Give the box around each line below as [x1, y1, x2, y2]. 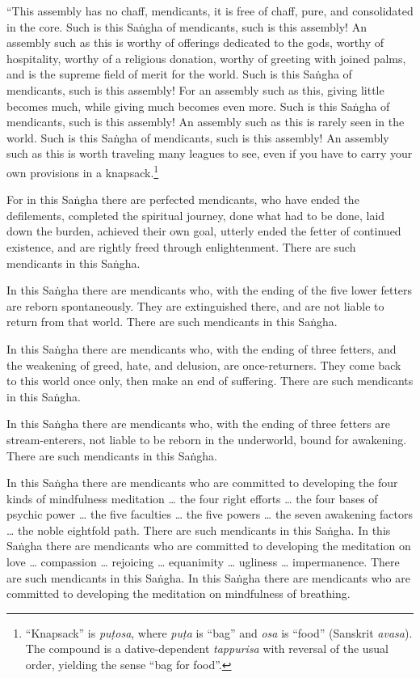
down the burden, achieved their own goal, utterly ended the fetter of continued [6, 222, 401, 239]
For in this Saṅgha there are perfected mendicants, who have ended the [6, 191, 359, 208]
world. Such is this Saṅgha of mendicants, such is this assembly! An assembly [6, 129, 389, 146]
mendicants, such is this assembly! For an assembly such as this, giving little [6, 81, 384, 98]
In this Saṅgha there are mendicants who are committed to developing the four [6, 474, 398, 491]
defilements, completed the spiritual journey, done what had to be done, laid [6, 206, 385, 223]
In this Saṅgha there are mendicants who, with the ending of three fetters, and [6, 340, 397, 357]
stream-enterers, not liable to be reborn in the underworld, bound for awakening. [6, 430, 407, 447]
